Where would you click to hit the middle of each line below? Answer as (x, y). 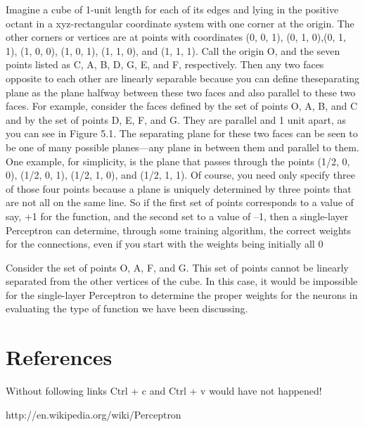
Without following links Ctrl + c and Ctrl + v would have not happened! (164, 391)
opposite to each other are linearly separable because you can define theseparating (182, 78)
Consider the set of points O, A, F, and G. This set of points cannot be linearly (177, 267)
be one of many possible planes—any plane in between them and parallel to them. (182, 147)
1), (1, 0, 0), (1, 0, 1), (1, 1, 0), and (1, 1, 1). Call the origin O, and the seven (173, 50)
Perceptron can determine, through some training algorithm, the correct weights (179, 230)
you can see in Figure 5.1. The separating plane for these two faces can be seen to (182, 133)
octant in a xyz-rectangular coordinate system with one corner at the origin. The (180, 23)
